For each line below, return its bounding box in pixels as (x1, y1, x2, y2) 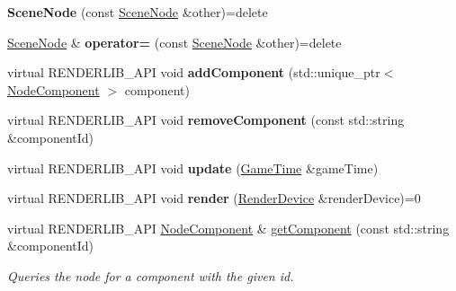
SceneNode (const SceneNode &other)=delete (7, 3, 268, 21)
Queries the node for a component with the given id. (7, 266, 294, 285)
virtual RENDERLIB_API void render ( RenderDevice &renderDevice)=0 (7, 189, 421, 207)
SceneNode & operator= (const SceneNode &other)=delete (7, 32, 342, 51)
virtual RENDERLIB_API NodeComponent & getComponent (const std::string (7, 218, 450, 237)
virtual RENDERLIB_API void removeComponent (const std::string (7, 110, 405, 129)
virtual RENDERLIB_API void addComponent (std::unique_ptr (7, 63, 380, 82)
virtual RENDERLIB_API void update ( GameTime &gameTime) (7, 158, 379, 177)
